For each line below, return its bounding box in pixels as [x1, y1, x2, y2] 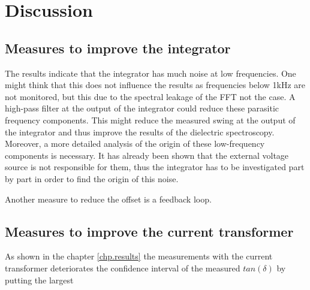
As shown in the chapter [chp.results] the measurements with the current [5, 250, 273, 262]
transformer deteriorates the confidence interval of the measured [5, 261, 240, 274]
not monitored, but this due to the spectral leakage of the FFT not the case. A [5, 90, 296, 102]
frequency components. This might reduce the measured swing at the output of [5, 113, 296, 126]
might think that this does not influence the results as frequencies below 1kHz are [5, 78, 306, 91]
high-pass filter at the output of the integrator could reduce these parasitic [5, 102, 279, 114]
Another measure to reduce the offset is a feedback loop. [5, 192, 212, 205]
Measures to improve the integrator [5, 38, 231, 57]
